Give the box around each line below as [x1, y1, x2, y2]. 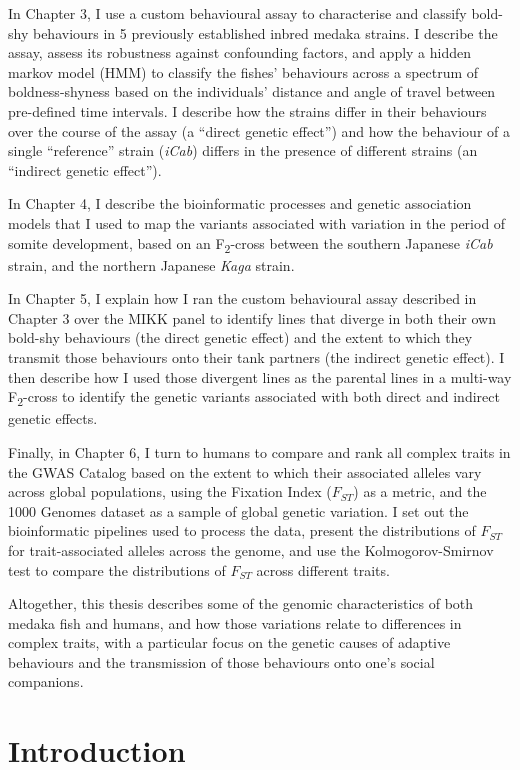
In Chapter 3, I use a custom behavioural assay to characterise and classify [8, 3, 467, 23]
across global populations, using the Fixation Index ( [8, 481, 332, 502]
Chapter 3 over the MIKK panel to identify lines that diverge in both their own [8, 307, 496, 328]
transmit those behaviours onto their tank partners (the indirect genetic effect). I [8, 347, 505, 368]
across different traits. [256, 559, 390, 580]
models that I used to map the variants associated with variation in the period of [8, 212, 506, 233]
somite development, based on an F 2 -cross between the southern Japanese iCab [8, 232, 493, 256]
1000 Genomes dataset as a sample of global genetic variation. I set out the [8, 500, 469, 521]
